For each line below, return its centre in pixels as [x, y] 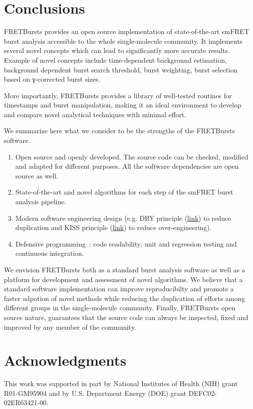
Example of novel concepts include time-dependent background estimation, [116, 60]
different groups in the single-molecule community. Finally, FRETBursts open [120, 308]
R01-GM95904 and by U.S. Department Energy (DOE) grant [95, 393]
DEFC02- [203, 393]
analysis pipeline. [41, 202]
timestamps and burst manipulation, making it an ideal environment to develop [123, 105]
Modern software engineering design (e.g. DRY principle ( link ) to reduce [123, 218]
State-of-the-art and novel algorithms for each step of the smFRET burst [124, 192]
